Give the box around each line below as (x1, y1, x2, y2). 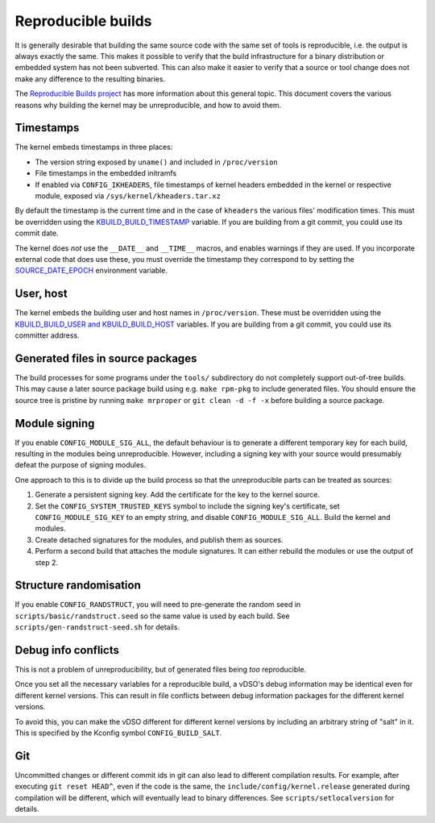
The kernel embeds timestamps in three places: (14, 142, 173, 152)
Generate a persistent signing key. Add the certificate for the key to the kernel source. (35, 490, 321, 500)
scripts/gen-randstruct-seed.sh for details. (14, 622, 180, 632)
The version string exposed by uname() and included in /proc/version (35, 157, 278, 167)
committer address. (14, 330, 80, 340)
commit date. (14, 228, 59, 238)
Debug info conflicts (14, 643, 120, 657)
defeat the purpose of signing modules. (14, 460, 147, 470)
